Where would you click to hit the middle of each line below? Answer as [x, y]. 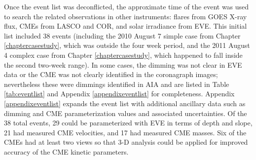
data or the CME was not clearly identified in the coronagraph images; [111, 74]
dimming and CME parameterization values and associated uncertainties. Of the [126, 113]
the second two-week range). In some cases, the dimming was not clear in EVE [123, 64]
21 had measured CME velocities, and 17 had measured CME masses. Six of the [125, 132]
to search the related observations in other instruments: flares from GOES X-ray [126, 16]
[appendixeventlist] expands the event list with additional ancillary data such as [125, 103]
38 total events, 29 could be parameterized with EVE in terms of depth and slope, [128, 123]
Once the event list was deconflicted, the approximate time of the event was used [127, 6]
